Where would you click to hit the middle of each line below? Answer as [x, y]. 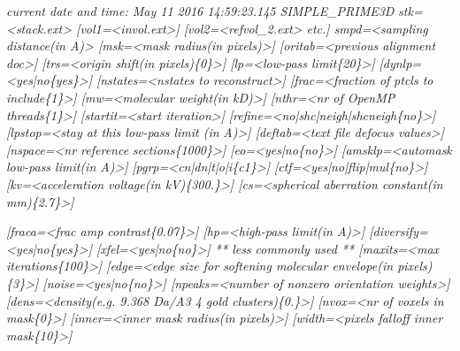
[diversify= [399, 231]
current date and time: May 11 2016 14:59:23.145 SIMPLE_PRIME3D [200, 11]
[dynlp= [400, 62]
